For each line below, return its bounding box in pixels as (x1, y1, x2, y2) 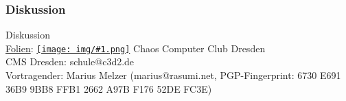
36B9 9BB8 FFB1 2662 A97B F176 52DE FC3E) (5, 81, 212, 96)
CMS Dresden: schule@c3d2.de (5, 54, 135, 69)
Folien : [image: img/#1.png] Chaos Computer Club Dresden (5, 41, 266, 55)
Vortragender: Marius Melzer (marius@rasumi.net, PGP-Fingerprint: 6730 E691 (5, 68, 341, 82)
